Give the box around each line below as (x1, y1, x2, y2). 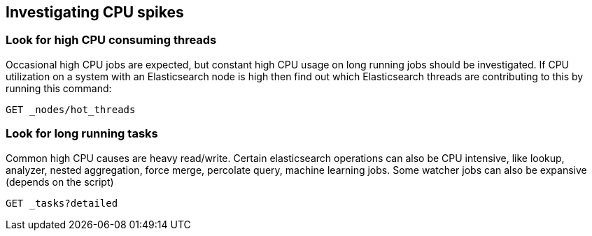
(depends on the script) (6, 175, 114, 188)
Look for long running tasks (6, 126, 158, 141)
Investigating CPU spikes (6, 3, 184, 21)
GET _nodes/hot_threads (6, 103, 136, 115)
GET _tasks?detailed (6, 197, 118, 209)
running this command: (6, 82, 112, 94)
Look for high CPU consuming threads (6, 33, 217, 47)
